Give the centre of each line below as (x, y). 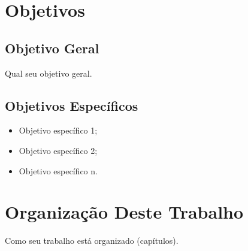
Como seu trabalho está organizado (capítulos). (92, 241)
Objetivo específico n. (58, 170)
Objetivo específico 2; (58, 150)
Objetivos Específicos (72, 105)
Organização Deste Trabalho (124, 212)
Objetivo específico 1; (58, 130)
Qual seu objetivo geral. (49, 73)
